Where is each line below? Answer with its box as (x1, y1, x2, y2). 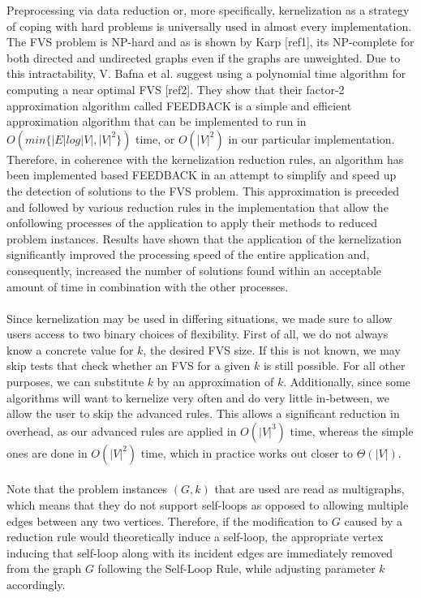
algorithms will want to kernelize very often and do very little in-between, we (6, 389, 389, 406)
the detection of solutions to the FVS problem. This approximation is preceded (6, 182, 400, 199)
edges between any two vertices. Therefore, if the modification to (6, 512, 329, 529)
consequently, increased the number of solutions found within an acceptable (6, 261, 382, 278)
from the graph (6, 560, 82, 577)
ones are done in (6, 444, 88, 461)
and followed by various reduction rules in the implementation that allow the (6, 198, 389, 215)
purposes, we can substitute (6, 373, 144, 390)
